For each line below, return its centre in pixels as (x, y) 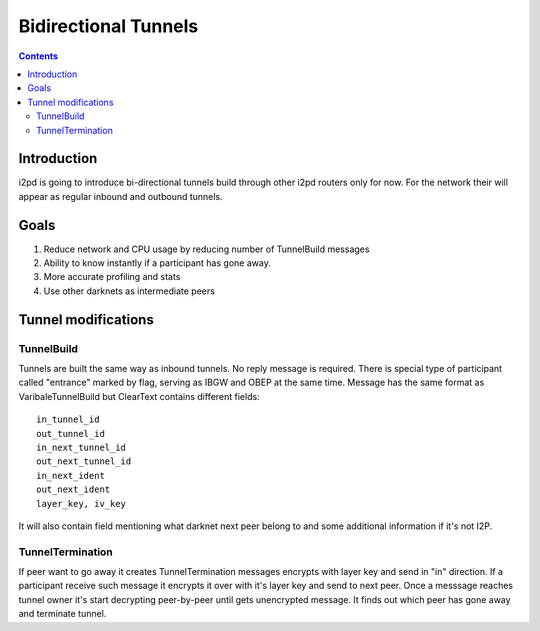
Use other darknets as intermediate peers (129, 291)
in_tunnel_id (68, 419)
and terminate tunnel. (62, 614)
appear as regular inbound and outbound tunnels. (121, 196)
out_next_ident (73, 489)
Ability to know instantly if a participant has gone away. (157, 263)
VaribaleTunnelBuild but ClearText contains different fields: (139, 396)
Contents (38, 56)
